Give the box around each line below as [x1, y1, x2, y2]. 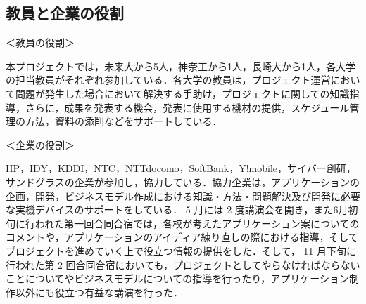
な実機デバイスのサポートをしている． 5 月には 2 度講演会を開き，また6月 [6, 202, 348, 217]
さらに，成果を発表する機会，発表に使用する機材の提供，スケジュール [25, 100, 350, 114]
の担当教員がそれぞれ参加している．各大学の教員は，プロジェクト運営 [6, 72, 331, 87]
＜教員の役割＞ [6, 35, 75, 50]
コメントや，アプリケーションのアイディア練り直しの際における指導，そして [6, 230, 359, 244]
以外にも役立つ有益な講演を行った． [15, 284, 183, 299]
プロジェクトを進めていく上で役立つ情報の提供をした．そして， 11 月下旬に [6, 243, 356, 258]
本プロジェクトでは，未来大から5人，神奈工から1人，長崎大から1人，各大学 [6, 58, 355, 73]
